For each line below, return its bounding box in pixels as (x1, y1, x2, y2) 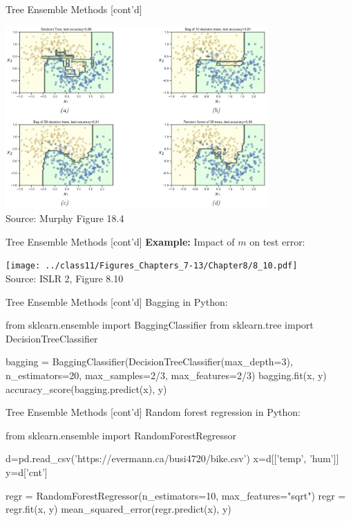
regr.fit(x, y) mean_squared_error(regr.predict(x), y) (6, 502, 231, 516)
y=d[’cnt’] (6, 464, 48, 479)
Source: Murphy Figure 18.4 (6, 211, 124, 226)
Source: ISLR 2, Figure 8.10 (6, 271, 124, 286)
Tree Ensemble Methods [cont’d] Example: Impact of (6, 234, 235, 248)
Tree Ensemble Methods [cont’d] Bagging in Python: (6, 294, 228, 309)
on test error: (249, 234, 305, 248)
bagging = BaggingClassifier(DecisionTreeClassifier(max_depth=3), (6, 354, 293, 369)
